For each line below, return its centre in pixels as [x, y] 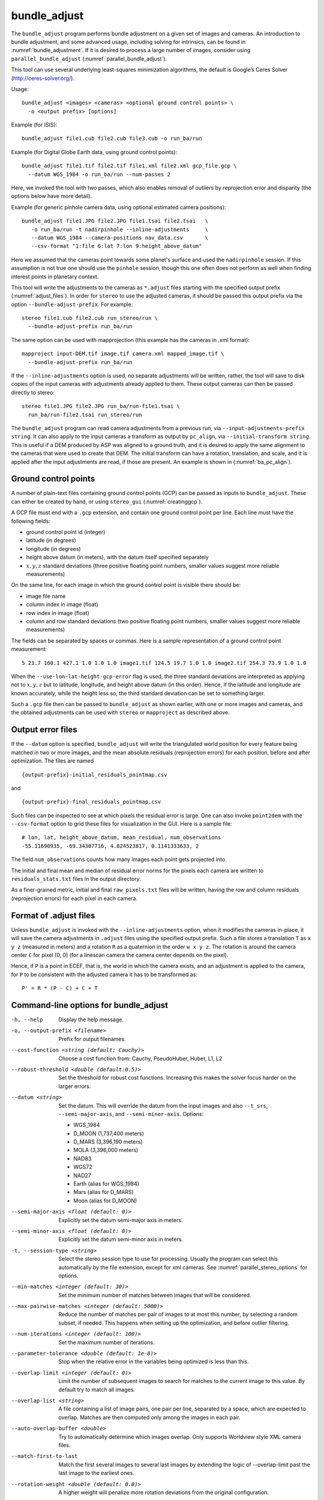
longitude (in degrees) [53, 548]
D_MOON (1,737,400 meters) [109, 1133]
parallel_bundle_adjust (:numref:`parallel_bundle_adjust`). [89, 58]
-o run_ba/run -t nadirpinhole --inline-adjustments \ [120, 229]
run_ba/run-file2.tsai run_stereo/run [85, 415]
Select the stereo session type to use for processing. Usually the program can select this [168, 1259]
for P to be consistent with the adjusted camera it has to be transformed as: [104, 974]
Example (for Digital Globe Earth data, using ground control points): [94, 152]
